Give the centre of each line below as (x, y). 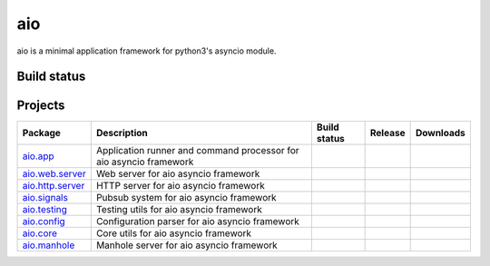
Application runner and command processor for (197, 151)
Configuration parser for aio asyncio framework (197, 222)
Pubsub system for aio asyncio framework (186, 198)
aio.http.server (54, 186)
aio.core (40, 233)
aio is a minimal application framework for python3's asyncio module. (147, 51)
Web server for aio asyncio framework (178, 174)
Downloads (441, 133)
